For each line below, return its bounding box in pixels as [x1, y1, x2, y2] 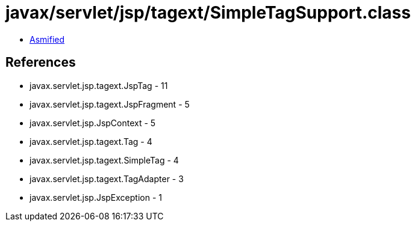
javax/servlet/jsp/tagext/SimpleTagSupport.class [5, 2, 411, 23]
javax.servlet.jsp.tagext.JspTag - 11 [30, 80, 168, 91]
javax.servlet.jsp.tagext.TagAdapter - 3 [30, 173, 184, 184]
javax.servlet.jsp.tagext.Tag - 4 [30, 136, 152, 147]
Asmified [30, 34, 65, 44]
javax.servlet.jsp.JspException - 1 [30, 192, 162, 203]
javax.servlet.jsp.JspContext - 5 [30, 117, 156, 128]
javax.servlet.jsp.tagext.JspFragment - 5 [30, 99, 190, 109]
